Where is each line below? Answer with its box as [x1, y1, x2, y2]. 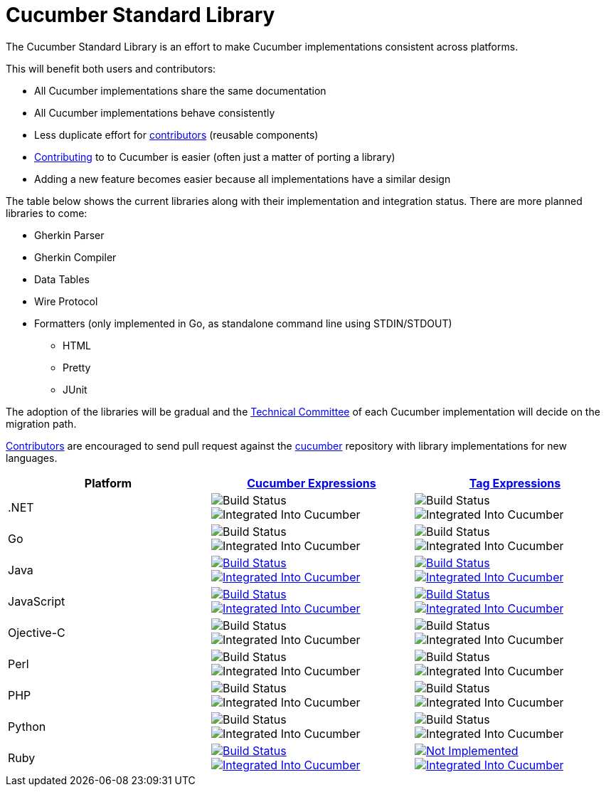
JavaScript [8, 593, 65, 608]
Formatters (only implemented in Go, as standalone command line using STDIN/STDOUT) [34, 317, 452, 329]
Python [8, 719, 46, 734]
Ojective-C [8, 625, 65, 640]
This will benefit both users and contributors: [6, 62, 216, 75]
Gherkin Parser [34, 228, 105, 241]
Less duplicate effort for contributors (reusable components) [34, 128, 319, 141]
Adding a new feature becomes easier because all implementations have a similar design [34, 172, 451, 185]
